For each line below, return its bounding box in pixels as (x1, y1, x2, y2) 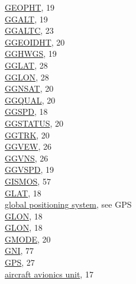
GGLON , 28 (5, 70, 49, 83)
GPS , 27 (5, 256, 35, 269)
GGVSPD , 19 (5, 163, 54, 176)
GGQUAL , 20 (5, 93, 56, 106)
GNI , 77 (5, 244, 34, 257)
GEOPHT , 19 (5, 1, 55, 13)
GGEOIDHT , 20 (5, 35, 65, 48)
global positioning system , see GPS (5, 198, 132, 211)
